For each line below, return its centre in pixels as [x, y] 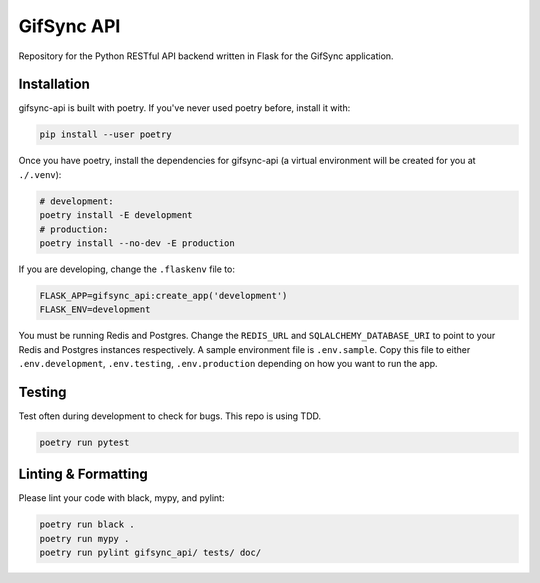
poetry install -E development [116, 215]
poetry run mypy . [84, 538]
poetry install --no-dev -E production [137, 243]
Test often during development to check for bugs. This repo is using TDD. [170, 416]
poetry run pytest [84, 442]
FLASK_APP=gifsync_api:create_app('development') [163, 295]
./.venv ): [40, 174]
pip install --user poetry [105, 134]
